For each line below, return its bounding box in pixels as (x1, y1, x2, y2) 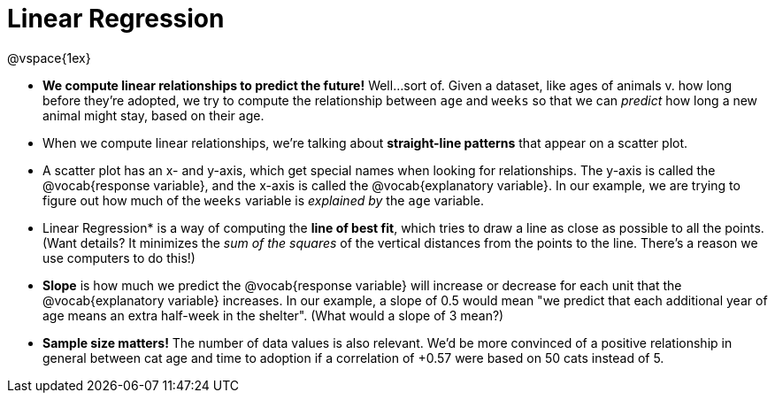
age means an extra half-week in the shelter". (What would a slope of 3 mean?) (42, 307, 504, 323)
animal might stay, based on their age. (42, 107, 265, 123)
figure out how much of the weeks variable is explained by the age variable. (42, 192, 485, 208)
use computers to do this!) (42, 250, 196, 265)
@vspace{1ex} (7, 50, 91, 65)
